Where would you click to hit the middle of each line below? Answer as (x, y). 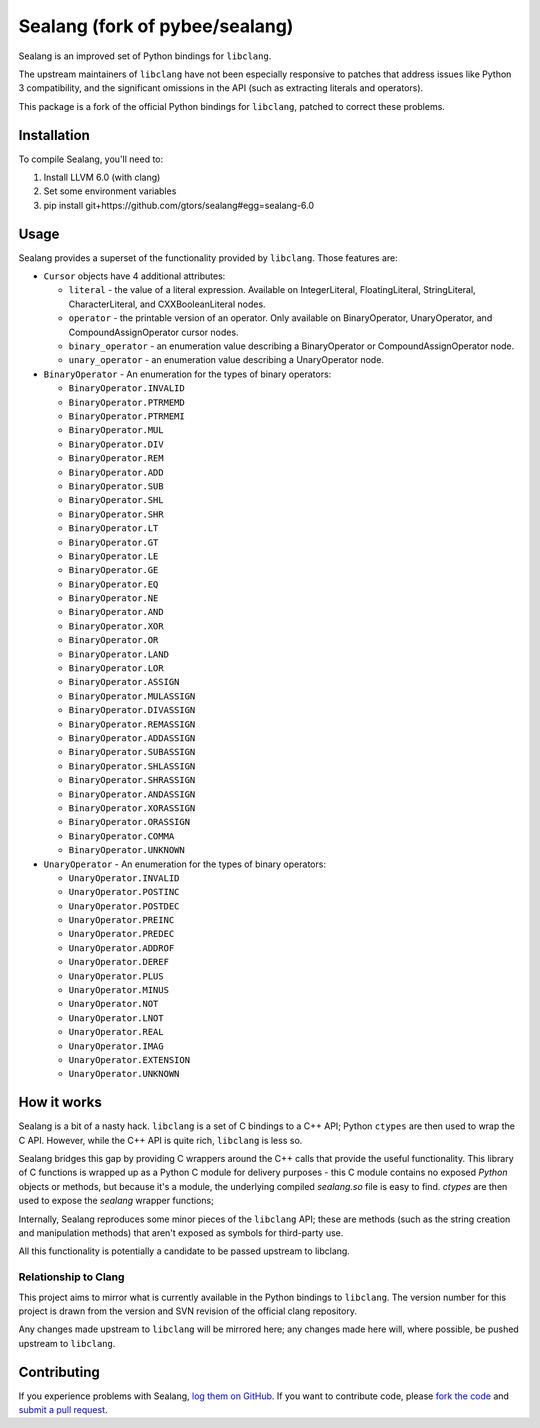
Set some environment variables (110, 191)
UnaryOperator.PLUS (116, 976)
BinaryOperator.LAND (119, 654)
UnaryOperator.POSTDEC (124, 906)
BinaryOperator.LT (113, 528)
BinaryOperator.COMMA (121, 836)
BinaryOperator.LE (113, 556)
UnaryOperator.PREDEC (121, 934)
